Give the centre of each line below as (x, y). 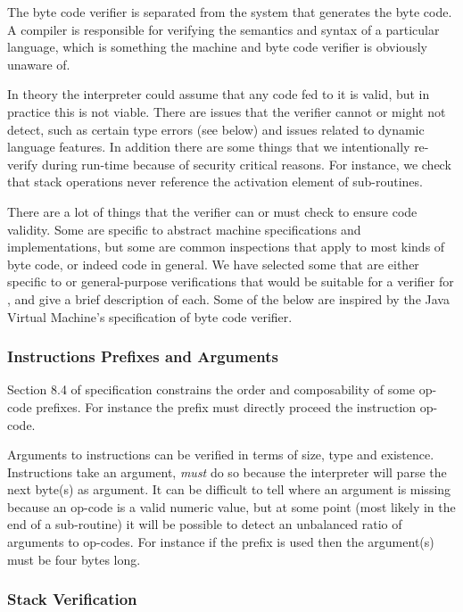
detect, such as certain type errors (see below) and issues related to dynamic (216, 129)
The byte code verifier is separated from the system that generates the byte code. (230, 12)
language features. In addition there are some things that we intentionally (209, 147)
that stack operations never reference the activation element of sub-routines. (215, 182)
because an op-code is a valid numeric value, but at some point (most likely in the (231, 506)
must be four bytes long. (74, 559)
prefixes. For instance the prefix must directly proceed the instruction (226, 406)
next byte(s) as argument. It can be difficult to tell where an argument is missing (229, 489)
